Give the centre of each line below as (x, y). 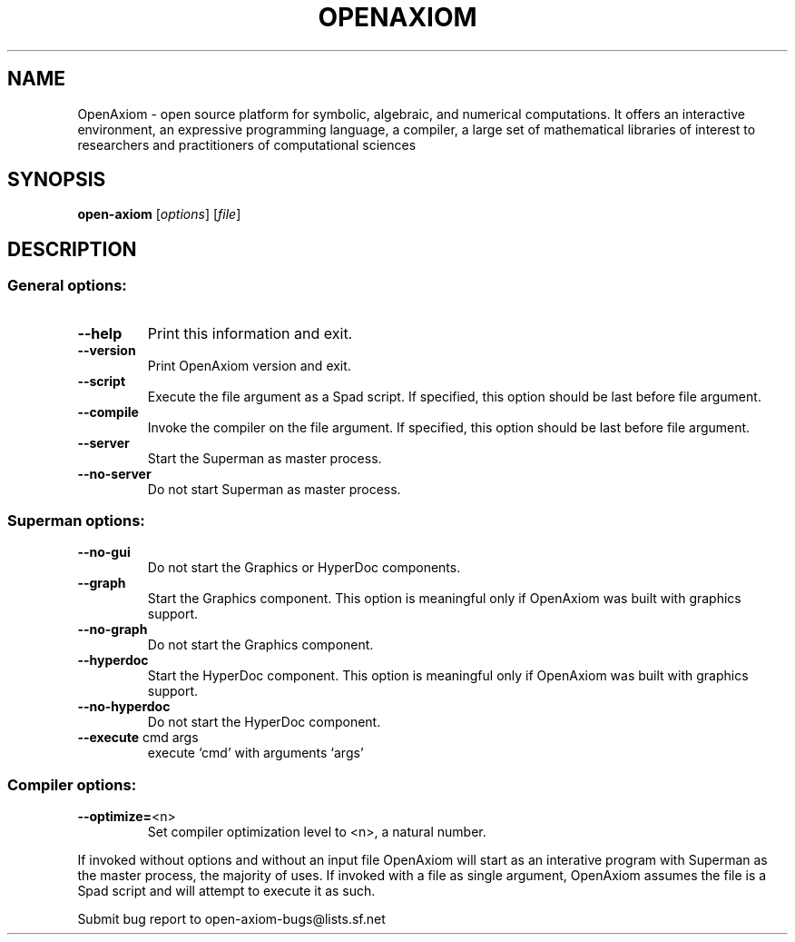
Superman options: (76, 521)
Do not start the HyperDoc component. (264, 722)
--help (100, 333)
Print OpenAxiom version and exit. (249, 365)
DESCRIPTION (72, 249)
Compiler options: (72, 784)
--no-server (114, 473)
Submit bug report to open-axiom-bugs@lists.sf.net (231, 919)
